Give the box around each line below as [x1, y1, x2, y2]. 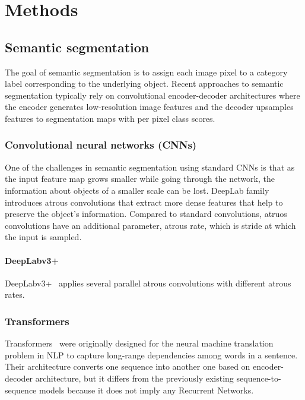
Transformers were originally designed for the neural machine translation [5, 337, 274, 349]
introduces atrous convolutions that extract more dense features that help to [5, 196, 283, 208]
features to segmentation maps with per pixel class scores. [5, 112, 215, 124]
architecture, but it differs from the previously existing [35, 371, 234, 384]
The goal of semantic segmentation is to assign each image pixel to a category [5, 65, 288, 78]
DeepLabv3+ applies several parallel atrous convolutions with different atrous [5, 276, 291, 289]
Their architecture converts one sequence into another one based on [5, 360, 250, 373]
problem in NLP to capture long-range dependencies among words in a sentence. [5, 348, 298, 361]
